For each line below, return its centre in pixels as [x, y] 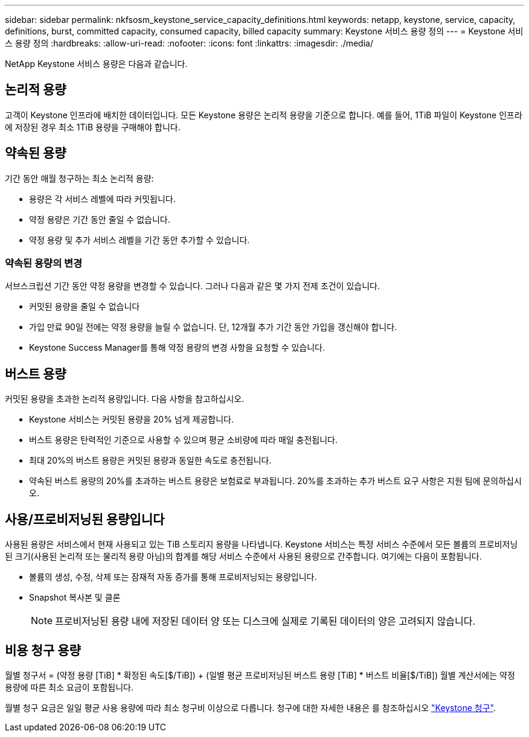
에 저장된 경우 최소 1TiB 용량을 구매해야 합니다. [93, 127]
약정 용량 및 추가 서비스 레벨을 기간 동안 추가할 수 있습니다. [139, 240]
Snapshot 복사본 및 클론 [75, 598]
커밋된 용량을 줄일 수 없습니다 [85, 307]
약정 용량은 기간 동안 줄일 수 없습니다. [100, 219]
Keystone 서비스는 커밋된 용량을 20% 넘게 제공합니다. [132, 420]
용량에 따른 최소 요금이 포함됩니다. [69, 687]
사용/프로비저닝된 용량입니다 [85, 519]
